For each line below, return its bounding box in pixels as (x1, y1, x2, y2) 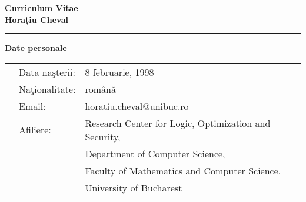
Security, (85, 129, 121, 143)
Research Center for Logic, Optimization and (85, 116, 271, 130)
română (85, 82, 116, 96)
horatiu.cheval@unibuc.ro (85, 99, 189, 113)
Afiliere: (19, 123, 51, 137)
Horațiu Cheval (5, 13, 68, 25)
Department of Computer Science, (85, 146, 225, 160)
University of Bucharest (85, 180, 182, 194)
